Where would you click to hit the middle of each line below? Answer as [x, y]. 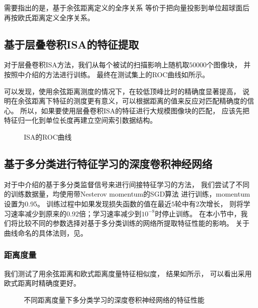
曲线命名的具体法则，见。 [46, 232]
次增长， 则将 [221, 203]
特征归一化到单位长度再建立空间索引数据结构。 [80, 120]
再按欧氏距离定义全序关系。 [49, 17]
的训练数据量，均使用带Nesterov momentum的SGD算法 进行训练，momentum [127, 194]
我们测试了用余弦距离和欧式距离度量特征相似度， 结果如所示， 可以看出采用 [128, 273]
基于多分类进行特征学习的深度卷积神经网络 [108, 163]
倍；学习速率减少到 [110, 213]
